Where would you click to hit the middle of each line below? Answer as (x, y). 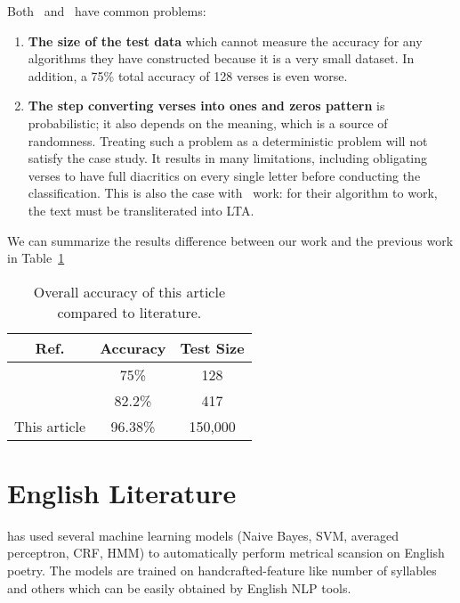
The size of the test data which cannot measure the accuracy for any (225, 41)
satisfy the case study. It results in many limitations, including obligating (228, 158)
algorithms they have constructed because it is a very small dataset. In (221, 58)
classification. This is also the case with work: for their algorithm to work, (233, 193)
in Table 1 (36, 258)
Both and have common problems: (107, 11)
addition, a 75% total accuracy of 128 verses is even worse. (188, 75)
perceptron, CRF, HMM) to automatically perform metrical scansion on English (226, 553)
